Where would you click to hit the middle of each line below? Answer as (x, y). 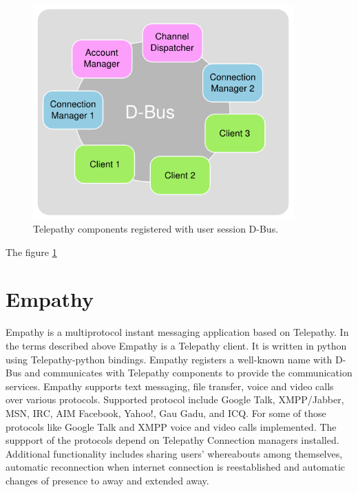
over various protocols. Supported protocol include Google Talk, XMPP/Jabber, (175, 399)
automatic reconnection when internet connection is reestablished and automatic (176, 467)
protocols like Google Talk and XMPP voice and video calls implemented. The (171, 426)
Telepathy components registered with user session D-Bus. (156, 229)
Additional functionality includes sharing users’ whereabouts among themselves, (174, 453)
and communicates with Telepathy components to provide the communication (188, 373)
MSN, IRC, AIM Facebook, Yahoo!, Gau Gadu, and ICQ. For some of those (166, 413)
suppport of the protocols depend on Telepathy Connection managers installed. (172, 440)
